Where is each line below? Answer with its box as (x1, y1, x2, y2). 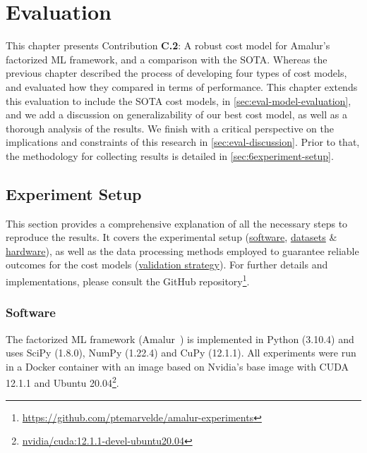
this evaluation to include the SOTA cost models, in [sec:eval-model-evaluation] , (6, 93, 351, 108)
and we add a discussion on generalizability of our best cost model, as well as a (6, 107, 347, 122)
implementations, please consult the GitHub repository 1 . (6, 272, 250, 288)
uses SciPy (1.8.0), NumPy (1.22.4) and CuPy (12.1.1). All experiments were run (6, 345, 356, 360)
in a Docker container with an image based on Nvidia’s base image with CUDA (6, 359, 349, 373)
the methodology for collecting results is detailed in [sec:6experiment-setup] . (6, 148, 334, 163)
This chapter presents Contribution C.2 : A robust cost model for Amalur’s (6, 38, 330, 53)
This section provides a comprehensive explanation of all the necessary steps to (6, 216, 348, 230)
